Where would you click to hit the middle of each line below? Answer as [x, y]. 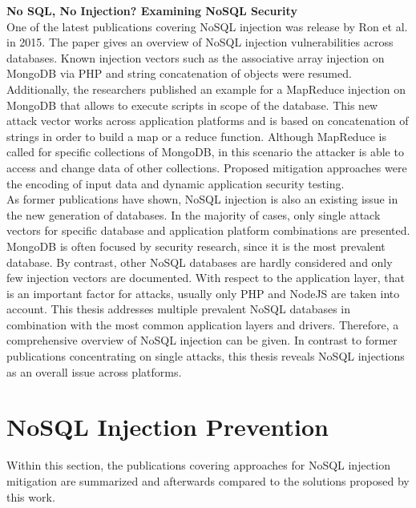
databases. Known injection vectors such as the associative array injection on [196, 57]
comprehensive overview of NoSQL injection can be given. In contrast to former [202, 340]
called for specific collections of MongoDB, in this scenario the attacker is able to [205, 152]
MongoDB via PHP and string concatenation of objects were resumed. [179, 73]
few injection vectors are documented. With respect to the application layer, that [206, 278]
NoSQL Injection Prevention [168, 427]
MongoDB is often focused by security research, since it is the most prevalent [196, 246]
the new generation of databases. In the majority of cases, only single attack [194, 214]
